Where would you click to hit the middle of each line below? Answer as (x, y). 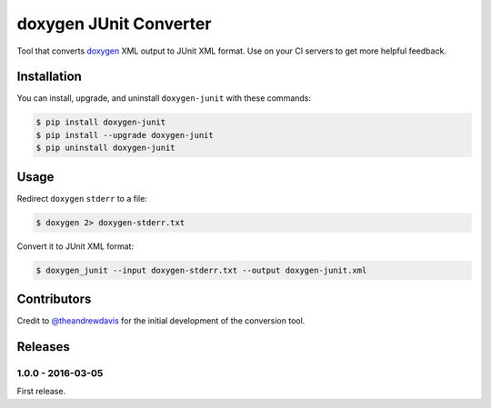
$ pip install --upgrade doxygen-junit (125, 135)
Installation (49, 77)
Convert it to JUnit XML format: (75, 246)
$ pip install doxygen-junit (101, 122)
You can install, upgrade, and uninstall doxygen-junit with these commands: (164, 98)
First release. (41, 392)
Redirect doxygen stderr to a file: (82, 198)
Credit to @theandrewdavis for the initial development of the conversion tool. (161, 321)
